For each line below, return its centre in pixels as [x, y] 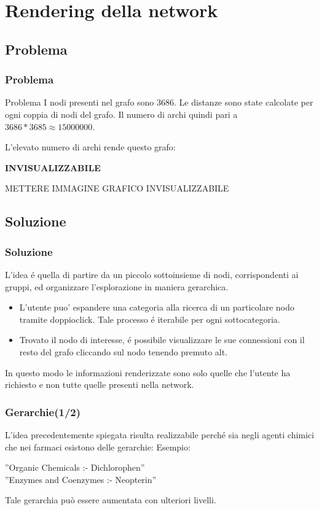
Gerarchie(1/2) [43, 411]
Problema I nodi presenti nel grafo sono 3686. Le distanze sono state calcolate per [159, 102]
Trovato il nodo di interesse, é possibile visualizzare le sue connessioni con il [162, 340]
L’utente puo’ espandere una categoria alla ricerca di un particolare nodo [157, 307]
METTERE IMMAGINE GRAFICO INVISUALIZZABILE [117, 188]
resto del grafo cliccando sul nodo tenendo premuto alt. [124, 351]
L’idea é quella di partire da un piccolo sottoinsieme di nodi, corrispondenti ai [152, 274]
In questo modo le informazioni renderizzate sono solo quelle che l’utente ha [148, 372]
